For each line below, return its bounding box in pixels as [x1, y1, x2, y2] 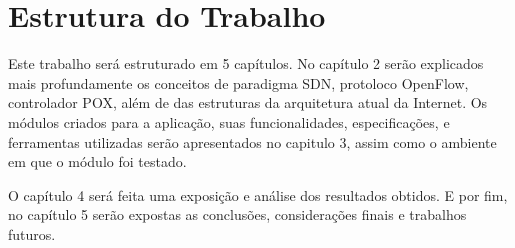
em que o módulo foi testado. [8, 151, 187, 172]
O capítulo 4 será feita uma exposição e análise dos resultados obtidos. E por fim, [8, 184, 508, 205]
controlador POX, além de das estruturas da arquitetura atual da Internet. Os [8, 92, 488, 113]
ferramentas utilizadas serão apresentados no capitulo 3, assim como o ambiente [8, 131, 497, 152]
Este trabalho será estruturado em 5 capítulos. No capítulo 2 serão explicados [8, 53, 484, 74]
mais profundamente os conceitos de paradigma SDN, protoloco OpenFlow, [8, 72, 469, 93]
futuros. [8, 223, 56, 244]
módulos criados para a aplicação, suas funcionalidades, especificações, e [8, 111, 450, 132]
